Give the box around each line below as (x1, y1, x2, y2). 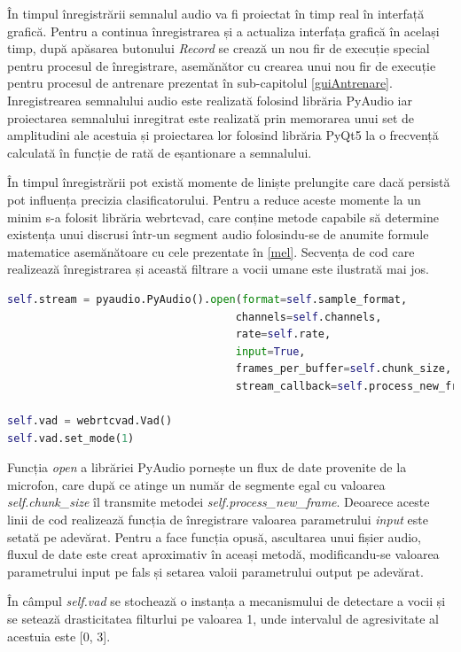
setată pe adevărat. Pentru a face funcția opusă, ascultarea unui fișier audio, (7, 527, 421, 546)
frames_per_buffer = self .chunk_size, (235, 362, 452, 376)
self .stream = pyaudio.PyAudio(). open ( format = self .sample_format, (7, 292, 408, 306)
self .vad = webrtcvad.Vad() (7, 415, 173, 428)
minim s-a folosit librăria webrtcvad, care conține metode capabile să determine (7, 207, 439, 226)
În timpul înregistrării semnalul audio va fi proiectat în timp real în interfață (7, 4, 425, 22)
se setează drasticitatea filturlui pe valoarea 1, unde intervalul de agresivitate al (7, 609, 439, 627)
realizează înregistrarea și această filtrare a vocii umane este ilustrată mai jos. (7, 260, 429, 278)
